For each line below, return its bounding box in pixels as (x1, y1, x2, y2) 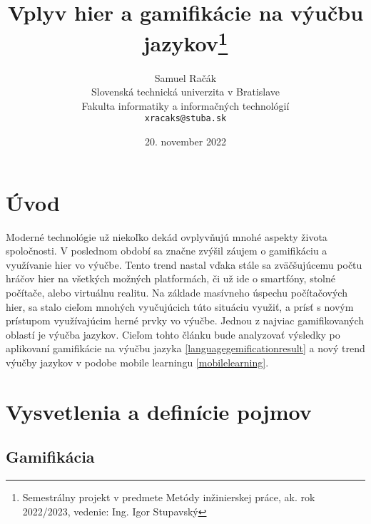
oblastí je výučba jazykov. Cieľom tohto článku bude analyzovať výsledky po (6, 327, 340, 341)
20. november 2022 (145, 134, 226, 149)
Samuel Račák (154, 70, 217, 85)
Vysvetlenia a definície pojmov (6, 396, 312, 426)
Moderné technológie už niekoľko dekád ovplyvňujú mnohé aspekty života (6, 229, 327, 244)
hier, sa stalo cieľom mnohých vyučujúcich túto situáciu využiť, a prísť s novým (6, 299, 354, 314)
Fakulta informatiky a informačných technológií (81, 98, 290, 113)
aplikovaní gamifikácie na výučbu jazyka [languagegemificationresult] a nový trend (6, 341, 365, 356)
